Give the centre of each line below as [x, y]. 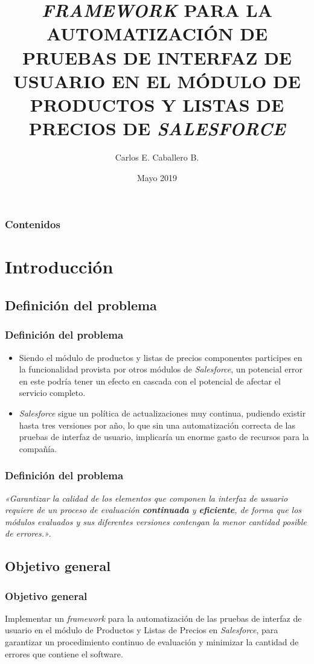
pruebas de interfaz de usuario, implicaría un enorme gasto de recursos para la [164, 437]
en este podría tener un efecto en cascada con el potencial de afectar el [150, 381]
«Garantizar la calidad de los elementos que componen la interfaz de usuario [146, 498]
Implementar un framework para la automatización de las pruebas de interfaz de [153, 618]
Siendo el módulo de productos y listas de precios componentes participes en [161, 357]
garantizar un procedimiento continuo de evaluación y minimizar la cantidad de [152, 642]
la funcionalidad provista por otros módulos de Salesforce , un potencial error [161, 369]
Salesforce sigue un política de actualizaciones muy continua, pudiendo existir [162, 413]
